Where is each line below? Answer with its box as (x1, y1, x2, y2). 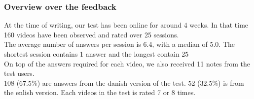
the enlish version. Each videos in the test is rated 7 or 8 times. (4, 87, 196, 98)
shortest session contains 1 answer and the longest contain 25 (4, 49, 189, 59)
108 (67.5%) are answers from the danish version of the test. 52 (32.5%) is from (4, 77, 244, 88)
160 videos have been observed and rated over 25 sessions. (4, 29, 179, 39)
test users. (4, 68, 35, 78)
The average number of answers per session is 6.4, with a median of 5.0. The (4, 39, 235, 49)
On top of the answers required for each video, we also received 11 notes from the (4, 58, 251, 68)
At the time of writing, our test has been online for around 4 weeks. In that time (4, 20, 249, 30)
